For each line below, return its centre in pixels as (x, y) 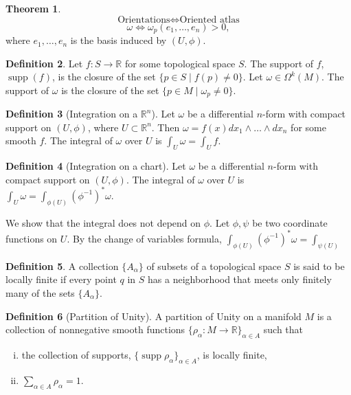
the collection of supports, (76, 354)
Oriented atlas (210, 20)
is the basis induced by (118, 40)
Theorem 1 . (33, 8)
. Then (166, 127)
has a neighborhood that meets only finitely (240, 279)
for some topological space (180, 63)
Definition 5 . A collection (62, 266)
